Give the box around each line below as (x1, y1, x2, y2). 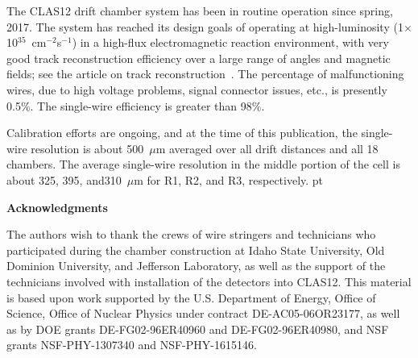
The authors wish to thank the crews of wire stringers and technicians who (6, 226, 376, 243)
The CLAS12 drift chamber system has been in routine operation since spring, (6, 2, 393, 19)
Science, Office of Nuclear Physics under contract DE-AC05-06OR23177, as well (6, 305, 400, 322)
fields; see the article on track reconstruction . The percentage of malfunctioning (6, 65, 404, 82)
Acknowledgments (6, 198, 108, 215)
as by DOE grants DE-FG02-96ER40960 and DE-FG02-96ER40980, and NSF (6, 320, 389, 337)
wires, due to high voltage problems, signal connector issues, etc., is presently (6, 81, 387, 98)
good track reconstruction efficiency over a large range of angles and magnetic (6, 49, 391, 66)
